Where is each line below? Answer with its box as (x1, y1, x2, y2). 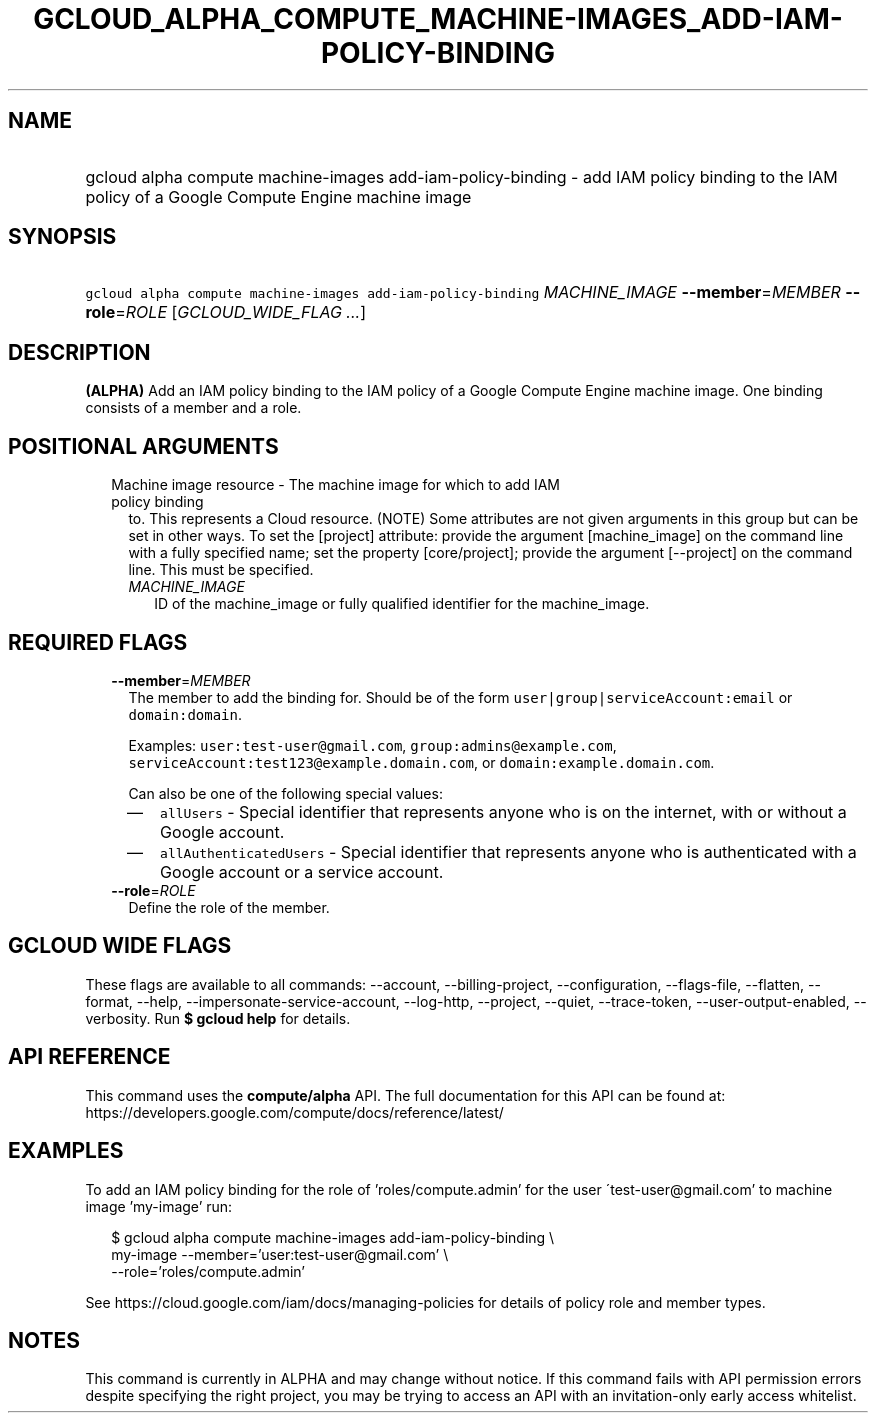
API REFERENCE (8, 1044, 171, 1070)
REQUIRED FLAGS (8, 629, 188, 655)
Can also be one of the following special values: (128, 784, 443, 802)
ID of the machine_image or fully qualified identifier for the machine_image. (154, 595, 650, 613)
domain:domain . (128, 705, 243, 723)
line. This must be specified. (128, 561, 314, 579)
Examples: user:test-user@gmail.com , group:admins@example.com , (128, 736, 617, 754)
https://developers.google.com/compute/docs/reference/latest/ (85, 1103, 504, 1121)
